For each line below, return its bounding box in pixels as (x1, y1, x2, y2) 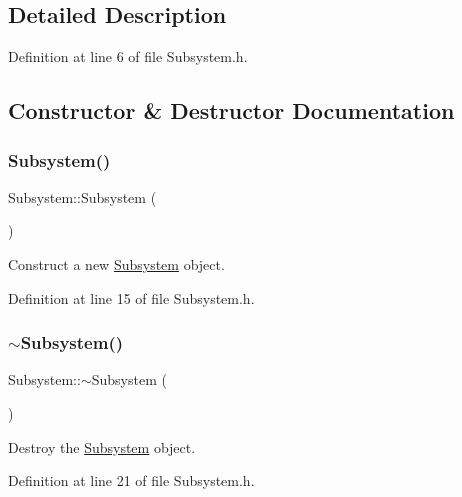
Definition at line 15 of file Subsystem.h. (8, 287, 255, 308)
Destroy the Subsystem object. (8, 436, 196, 457)
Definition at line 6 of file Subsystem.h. (8, 46, 248, 67)
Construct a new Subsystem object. (8, 253, 225, 274)
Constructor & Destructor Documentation (8, 95, 455, 126)
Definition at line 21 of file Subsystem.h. (8, 470, 255, 491)
